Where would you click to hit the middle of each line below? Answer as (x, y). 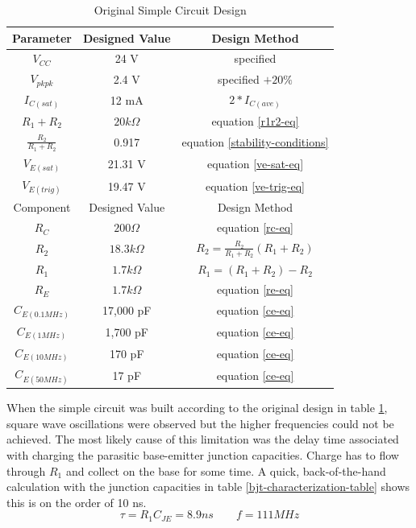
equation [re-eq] (255, 289)
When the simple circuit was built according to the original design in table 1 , (197, 408)
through (26, 470)
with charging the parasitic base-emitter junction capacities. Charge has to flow (203, 454)
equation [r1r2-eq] (255, 120)
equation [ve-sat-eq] (255, 164)
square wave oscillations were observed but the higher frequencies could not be (200, 423)
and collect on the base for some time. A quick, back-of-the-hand (226, 470)
